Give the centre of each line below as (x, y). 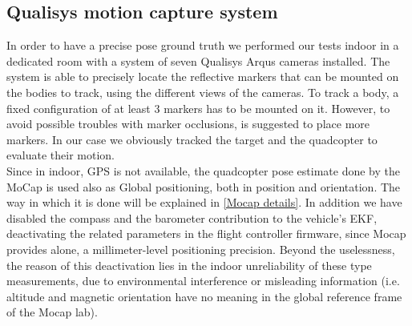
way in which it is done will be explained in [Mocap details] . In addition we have (204, 202)
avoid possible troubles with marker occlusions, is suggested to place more (188, 124)
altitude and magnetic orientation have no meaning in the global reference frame (204, 296)
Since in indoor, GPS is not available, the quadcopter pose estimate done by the (204, 170)
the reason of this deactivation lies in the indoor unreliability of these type (189, 265)
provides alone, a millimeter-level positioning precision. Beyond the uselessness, (201, 249)
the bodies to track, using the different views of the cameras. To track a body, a (203, 92)
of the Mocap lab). (52, 312)
